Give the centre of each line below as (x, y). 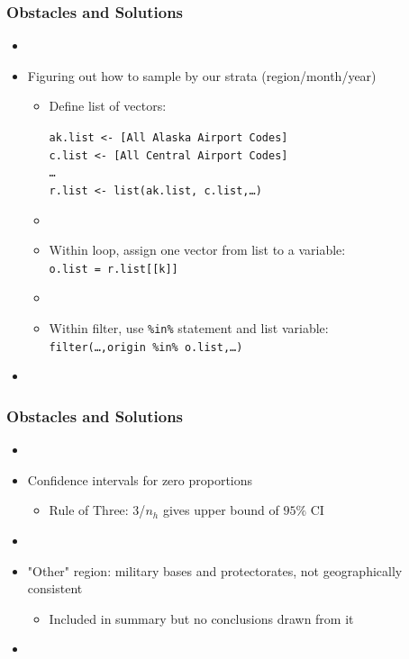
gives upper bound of (221, 510)
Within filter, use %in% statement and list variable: (189, 328)
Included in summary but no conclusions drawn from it (201, 618)
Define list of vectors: (108, 106)
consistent (55, 588)
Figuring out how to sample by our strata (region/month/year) (202, 75)
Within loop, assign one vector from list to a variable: (197, 250)
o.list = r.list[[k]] (114, 269)
